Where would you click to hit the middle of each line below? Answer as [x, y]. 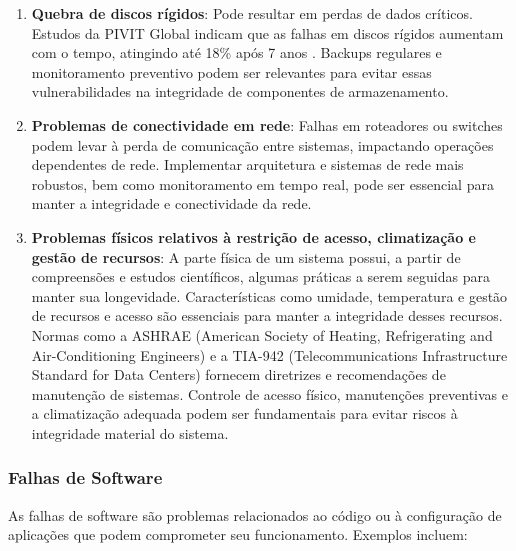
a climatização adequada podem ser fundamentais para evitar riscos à [244, 413]
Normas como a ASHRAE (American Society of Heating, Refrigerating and [262, 334]
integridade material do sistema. [130, 432]
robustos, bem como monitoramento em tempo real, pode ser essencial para [262, 183]
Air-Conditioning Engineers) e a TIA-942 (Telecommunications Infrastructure [269, 354]
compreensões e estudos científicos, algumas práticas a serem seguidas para [260, 276]
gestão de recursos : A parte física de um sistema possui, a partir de [246, 256]
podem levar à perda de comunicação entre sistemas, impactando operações [262, 144]
